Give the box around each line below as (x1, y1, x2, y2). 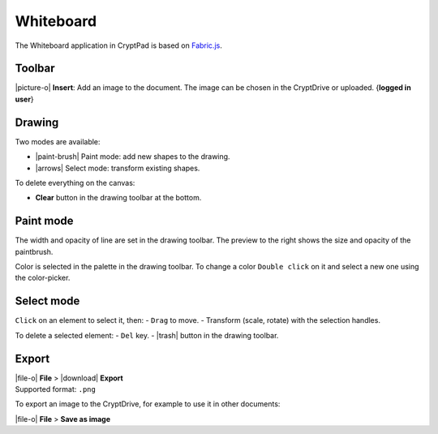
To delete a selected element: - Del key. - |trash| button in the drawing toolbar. (15, 330, 279, 340)
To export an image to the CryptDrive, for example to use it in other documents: (15, 399, 281, 409)
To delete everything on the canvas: (15, 178, 135, 187)
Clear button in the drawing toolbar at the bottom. (35, 193, 202, 203)
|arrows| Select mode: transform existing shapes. (35, 163, 200, 173)
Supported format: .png (15, 384, 97, 393)
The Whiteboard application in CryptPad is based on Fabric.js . (15, 41, 222, 50)
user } (15, 94, 34, 104)
